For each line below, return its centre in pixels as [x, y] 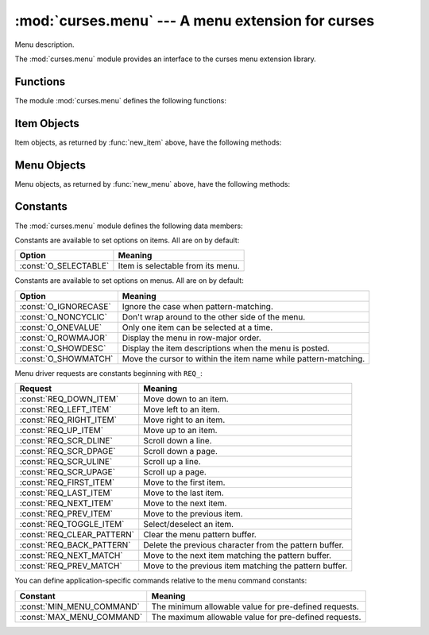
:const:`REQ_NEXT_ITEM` [67, 503]
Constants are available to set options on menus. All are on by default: [129, 281]
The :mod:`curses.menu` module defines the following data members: [129, 226]
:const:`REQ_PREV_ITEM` [66, 514]
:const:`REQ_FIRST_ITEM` [67, 482]
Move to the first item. [184, 482]
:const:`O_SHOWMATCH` [66, 358]
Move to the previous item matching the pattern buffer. [245, 566]
